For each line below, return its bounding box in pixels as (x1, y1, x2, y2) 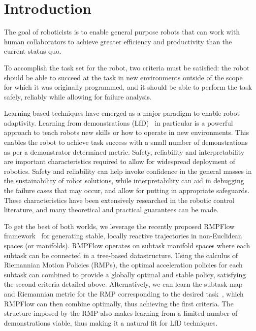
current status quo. (4, 46, 62, 56)
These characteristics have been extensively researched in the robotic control (4, 195, 235, 205)
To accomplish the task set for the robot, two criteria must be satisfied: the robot (4, 62, 250, 72)
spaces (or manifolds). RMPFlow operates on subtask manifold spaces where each (4, 240, 250, 250)
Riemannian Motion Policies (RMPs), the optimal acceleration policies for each (4, 260, 243, 270)
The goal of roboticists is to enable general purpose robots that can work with (4, 27, 240, 37)
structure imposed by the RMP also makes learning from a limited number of (4, 308, 238, 318)
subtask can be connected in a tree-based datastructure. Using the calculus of (4, 250, 238, 260)
